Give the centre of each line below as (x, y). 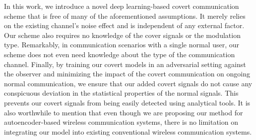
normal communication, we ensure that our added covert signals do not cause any (128, 83)
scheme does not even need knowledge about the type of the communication (120, 54)
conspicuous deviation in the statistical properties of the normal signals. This (121, 93)
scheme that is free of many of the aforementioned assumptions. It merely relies (125, 16)
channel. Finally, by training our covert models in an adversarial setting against (125, 64)
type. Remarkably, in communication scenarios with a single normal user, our (122, 45)
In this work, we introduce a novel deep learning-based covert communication (122, 6)
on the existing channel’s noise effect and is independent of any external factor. (124, 25)
